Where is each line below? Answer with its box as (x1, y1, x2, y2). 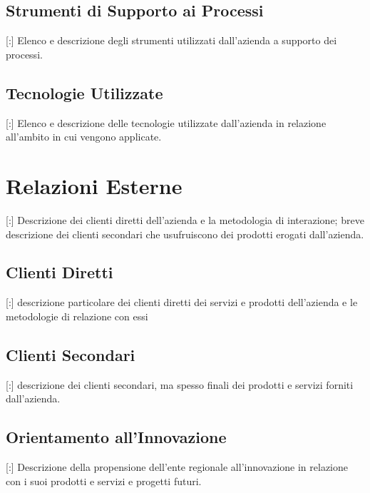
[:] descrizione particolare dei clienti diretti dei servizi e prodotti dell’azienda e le (6, 295, 358, 310)
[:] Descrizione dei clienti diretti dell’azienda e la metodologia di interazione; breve (6, 212, 364, 227)
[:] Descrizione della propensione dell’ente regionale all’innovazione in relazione (6, 459, 349, 474)
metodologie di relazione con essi (6, 308, 148, 323)
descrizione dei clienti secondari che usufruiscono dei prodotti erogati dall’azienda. (6, 226, 364, 241)
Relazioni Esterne (6, 171, 183, 200)
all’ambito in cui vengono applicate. (6, 129, 162, 144)
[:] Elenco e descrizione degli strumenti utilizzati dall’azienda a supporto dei (6, 33, 337, 48)
